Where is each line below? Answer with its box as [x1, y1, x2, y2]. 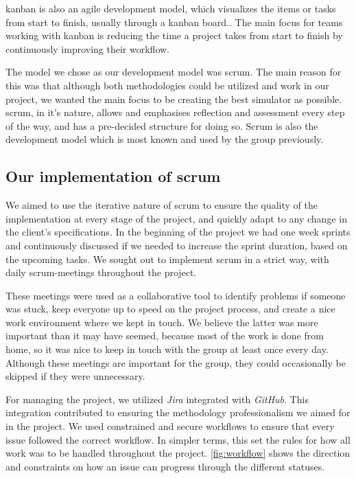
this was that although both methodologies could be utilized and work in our [5, 78, 329, 92]
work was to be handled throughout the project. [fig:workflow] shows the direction [5, 446, 351, 460]
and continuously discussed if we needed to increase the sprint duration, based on [5, 238, 348, 252]
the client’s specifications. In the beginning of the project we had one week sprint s [5, 225, 351, 239]
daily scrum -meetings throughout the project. [5, 265, 197, 280]
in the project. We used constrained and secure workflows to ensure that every [5, 419, 335, 433]
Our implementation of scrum [5, 166, 221, 187]
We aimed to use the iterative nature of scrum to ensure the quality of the [5, 198, 318, 212]
